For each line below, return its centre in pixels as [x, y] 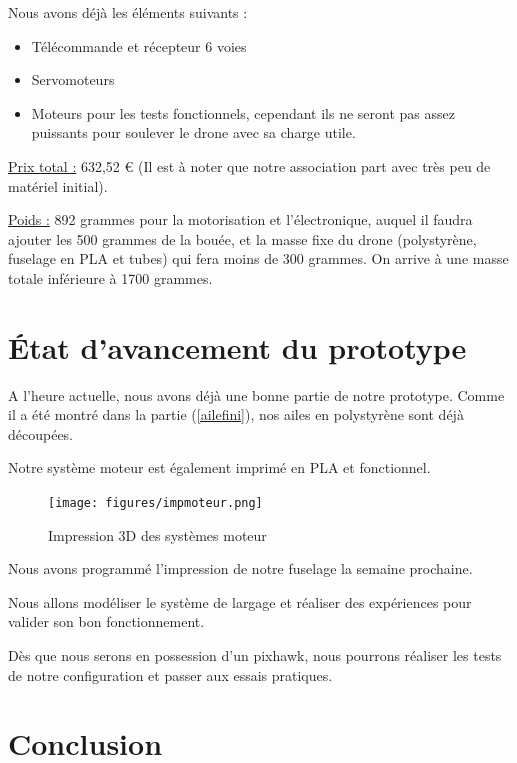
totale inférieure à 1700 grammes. [110, 277]
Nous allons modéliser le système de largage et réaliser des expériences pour [240, 601]
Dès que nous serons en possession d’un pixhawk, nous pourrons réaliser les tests [255, 655]
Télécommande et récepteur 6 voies [139, 45]
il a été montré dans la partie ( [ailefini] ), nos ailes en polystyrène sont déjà [236, 414]
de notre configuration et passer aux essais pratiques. [170, 674]
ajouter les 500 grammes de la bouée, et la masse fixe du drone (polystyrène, [242, 238]
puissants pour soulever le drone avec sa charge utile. [193, 132]
